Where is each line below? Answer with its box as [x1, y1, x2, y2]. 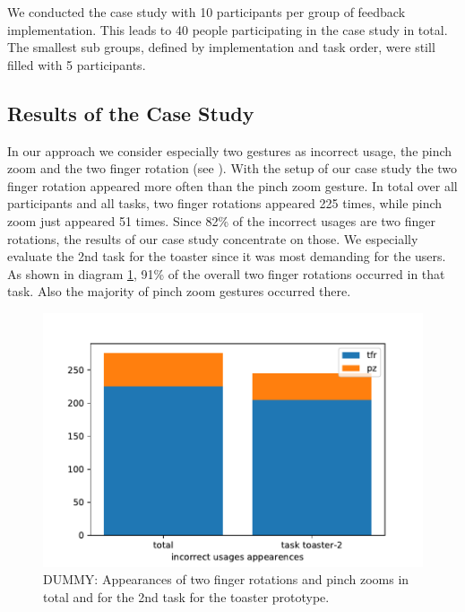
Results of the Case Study [7, 99, 254, 127]
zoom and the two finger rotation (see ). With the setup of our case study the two [7, 159, 458, 178]
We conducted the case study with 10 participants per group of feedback [7, 3, 406, 21]
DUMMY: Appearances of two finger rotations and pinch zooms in [43, 570, 409, 589]
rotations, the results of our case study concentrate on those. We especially [7, 229, 418, 248]
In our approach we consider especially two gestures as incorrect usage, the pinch [7, 141, 452, 160]
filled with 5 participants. [7, 55, 146, 74]
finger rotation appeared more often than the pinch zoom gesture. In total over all [7, 176, 458, 195]
